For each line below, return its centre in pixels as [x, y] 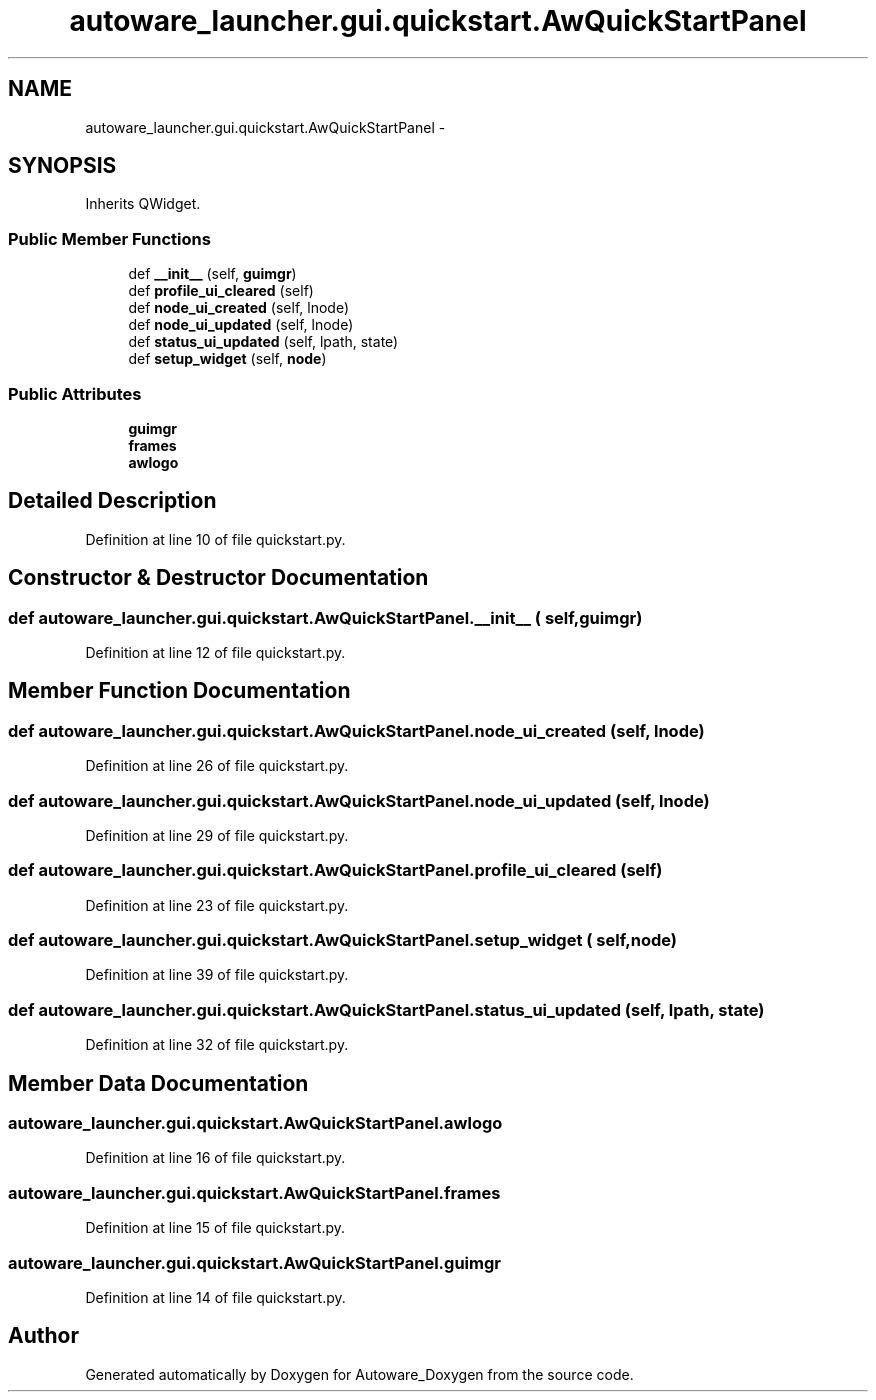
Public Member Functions [109, 238]
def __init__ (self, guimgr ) [212, 274]
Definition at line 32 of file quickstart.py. [217, 1045]
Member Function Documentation [179, 691]
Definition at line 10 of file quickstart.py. [215, 539]
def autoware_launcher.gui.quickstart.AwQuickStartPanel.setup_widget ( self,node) [342, 940]
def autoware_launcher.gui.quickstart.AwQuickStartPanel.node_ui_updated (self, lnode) [359, 800]
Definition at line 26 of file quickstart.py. [217, 766]
